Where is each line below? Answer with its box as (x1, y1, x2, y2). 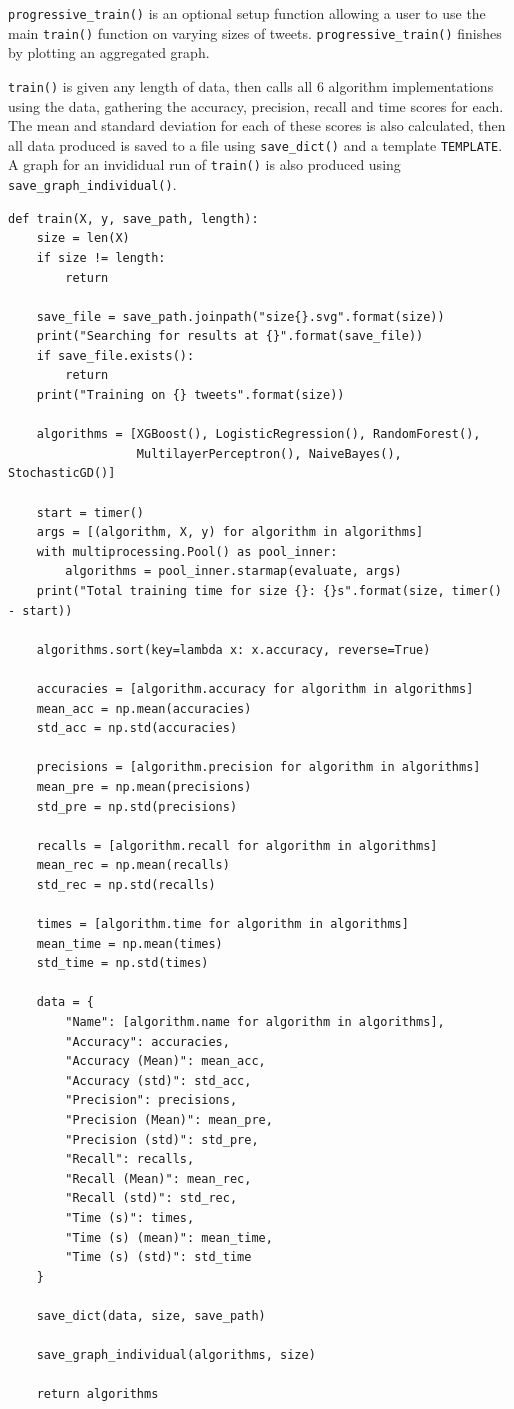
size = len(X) (36, 231, 130, 246)
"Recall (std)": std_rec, (65, 1191, 238, 1206)
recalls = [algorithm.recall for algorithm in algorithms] (36, 838, 438, 853)
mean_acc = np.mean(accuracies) (36, 701, 252, 716)
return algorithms (36, 1387, 159, 1402)
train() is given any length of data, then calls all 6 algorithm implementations (8, 75, 494, 96)
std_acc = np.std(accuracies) (36, 721, 238, 736)
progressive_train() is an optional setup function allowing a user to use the (8, 3, 486, 23)
